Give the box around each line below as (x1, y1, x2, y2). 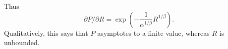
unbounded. (4, 37, 40, 48)
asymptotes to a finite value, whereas (97, 27, 210, 38)
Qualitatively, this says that (4, 27, 88, 38)
